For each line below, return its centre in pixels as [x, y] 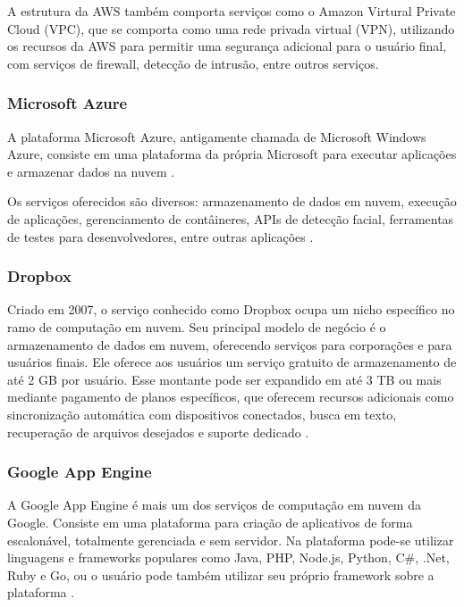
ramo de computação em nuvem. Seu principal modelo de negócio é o [197, 326]
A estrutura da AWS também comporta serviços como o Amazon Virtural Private [232, 11]
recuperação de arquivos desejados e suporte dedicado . [158, 432]
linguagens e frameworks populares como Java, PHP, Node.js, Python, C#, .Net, [228, 557]
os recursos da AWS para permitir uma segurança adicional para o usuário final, [227, 46]
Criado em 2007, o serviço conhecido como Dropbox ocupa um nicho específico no [231, 309]
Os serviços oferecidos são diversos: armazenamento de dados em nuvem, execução [232, 201]
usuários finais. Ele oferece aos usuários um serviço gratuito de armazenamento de [232, 362]
